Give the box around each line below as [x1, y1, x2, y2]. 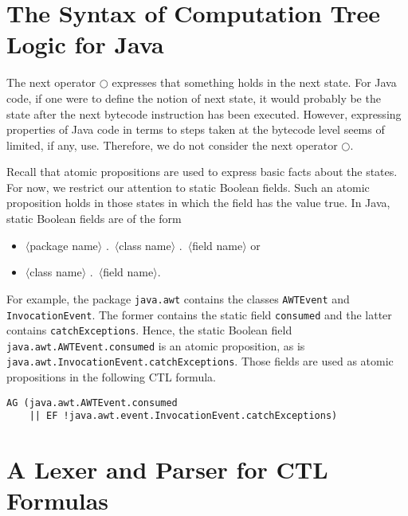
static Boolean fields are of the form [6, 210, 182, 227]
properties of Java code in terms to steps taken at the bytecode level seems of [6, 121, 385, 138]
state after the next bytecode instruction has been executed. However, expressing [6, 105, 402, 122]
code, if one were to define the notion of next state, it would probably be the [6, 89, 381, 106]
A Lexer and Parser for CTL [6, 453, 328, 486]
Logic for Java [6, 28, 164, 61]
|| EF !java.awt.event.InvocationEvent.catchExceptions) [29, 410, 338, 422]
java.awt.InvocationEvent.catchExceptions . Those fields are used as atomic [6, 353, 394, 369]
